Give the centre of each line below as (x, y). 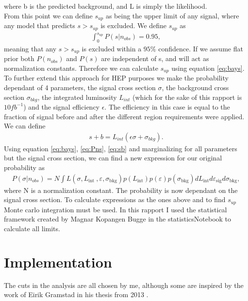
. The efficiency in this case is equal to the (167, 106)
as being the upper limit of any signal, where (172, 15)
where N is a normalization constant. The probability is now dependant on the (121, 190)
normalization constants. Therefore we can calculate (81, 68)
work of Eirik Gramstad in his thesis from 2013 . (76, 294)
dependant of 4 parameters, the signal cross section (80, 87)
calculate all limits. (32, 228)
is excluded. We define (134, 25)
